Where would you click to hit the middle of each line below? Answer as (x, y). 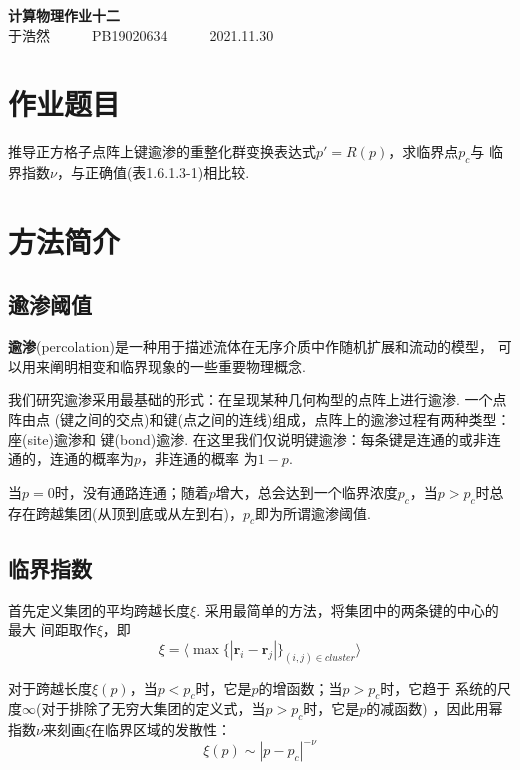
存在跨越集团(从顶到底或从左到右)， (125, 512)
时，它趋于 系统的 (438, 687)
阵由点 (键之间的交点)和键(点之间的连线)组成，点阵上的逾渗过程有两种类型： (259, 419)
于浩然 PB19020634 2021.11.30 (141, 34)
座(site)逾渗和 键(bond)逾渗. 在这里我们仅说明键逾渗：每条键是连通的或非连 (254, 438)
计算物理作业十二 (64, 15)
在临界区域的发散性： (161, 729)
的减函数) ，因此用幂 (434, 708)
